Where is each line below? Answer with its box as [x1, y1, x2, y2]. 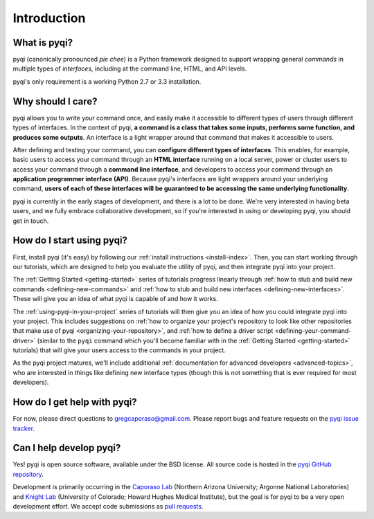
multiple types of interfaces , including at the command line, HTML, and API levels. [12, 64, 247, 73]
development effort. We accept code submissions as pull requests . [12, 502, 204, 511]
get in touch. [12, 217, 49, 225]
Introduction [12, 10, 86, 26]
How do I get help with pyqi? [12, 397, 138, 408]
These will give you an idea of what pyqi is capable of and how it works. [12, 295, 218, 303]
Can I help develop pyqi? [12, 442, 121, 454]
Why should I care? [12, 95, 98, 107]
